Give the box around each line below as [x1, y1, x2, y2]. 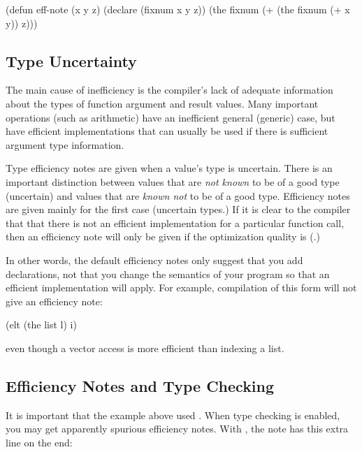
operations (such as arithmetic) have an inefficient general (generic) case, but [6, 110, 335, 124]
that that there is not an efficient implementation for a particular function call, [6, 215, 345, 230]
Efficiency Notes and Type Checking [6, 374, 275, 396]
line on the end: [6, 435, 73, 449]
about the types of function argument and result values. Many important [6, 96, 319, 110]
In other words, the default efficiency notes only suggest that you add [6, 252, 303, 267]
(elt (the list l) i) [6, 317, 77, 332]
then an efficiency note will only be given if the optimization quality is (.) [6, 229, 321, 244]
